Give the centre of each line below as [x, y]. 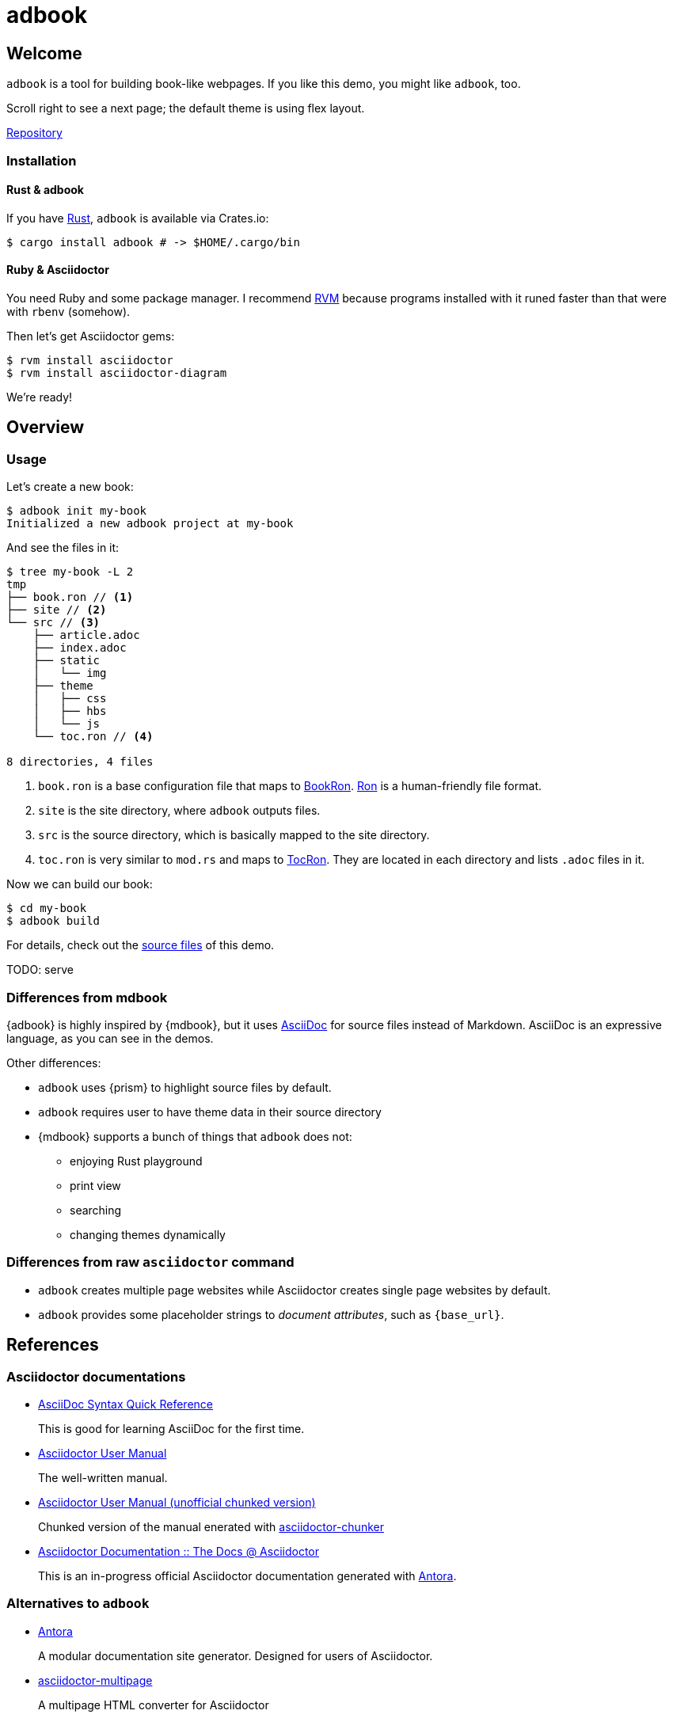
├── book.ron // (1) [70, 597]
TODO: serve [40, 970]
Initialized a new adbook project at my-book [150, 524]
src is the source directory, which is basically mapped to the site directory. [234, 835]
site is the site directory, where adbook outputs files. [179, 811]
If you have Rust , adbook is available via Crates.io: [138, 218]
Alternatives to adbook [78, 1604]
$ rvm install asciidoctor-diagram [117, 372]
